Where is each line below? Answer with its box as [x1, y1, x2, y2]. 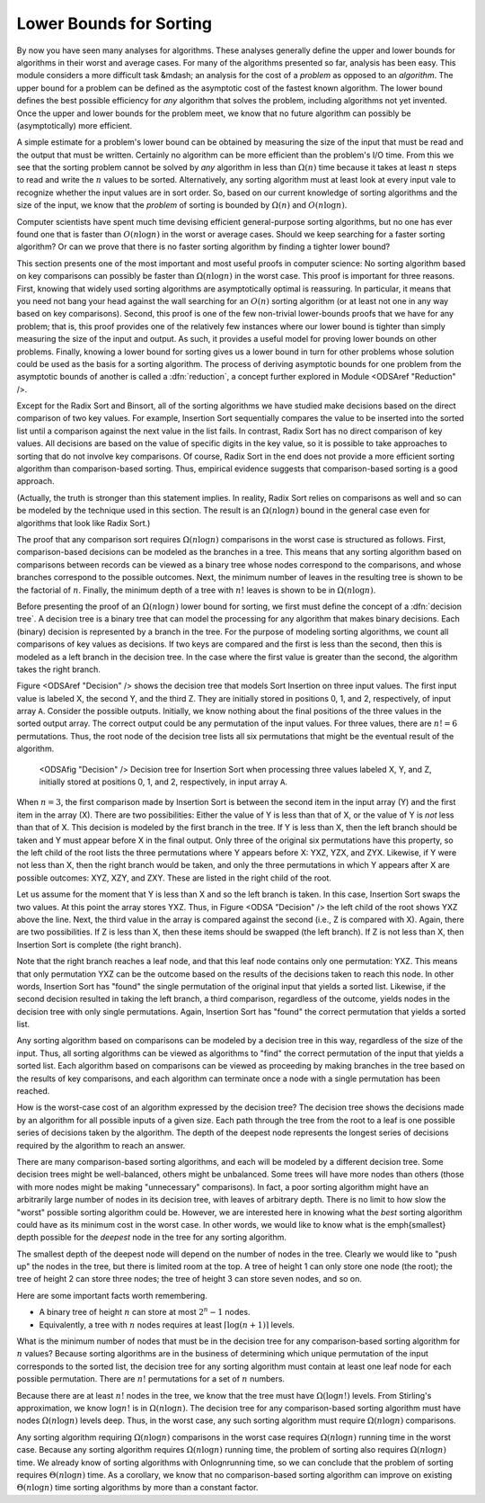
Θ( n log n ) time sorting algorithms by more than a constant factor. [16, 1482, 259, 1493]
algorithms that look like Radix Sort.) [16, 517, 151, 528]
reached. [16, 1086, 50, 1096]
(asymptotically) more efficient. [16, 120, 133, 130]
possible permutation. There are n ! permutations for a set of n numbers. [16, 1373, 286, 1384]
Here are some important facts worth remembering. [16, 1290, 208, 1301]
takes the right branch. [16, 664, 101, 675]
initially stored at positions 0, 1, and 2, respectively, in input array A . [39, 776, 287, 787]
